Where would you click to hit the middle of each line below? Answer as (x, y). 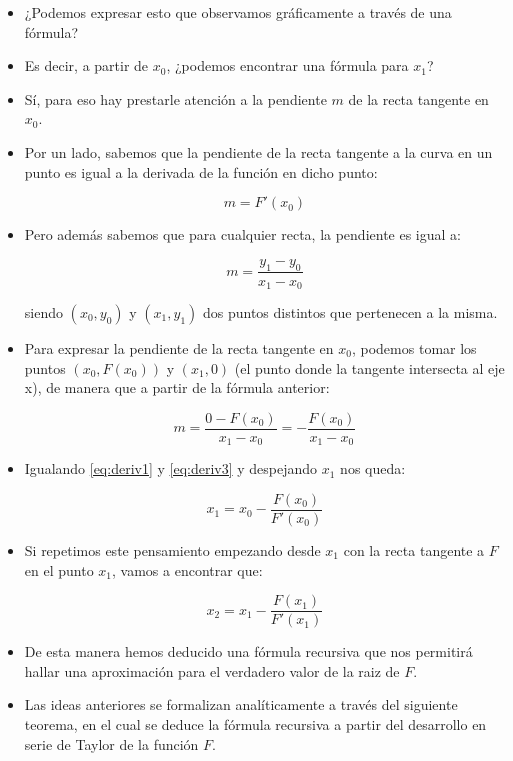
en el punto (59, 569)
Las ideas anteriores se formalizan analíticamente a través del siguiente (241, 704)
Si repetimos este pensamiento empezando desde (172, 549)
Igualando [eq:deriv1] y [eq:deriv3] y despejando (171, 468)
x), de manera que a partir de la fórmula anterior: (177, 387)
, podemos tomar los (414, 348)
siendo (43, 312)
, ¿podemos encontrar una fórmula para (287, 65)
